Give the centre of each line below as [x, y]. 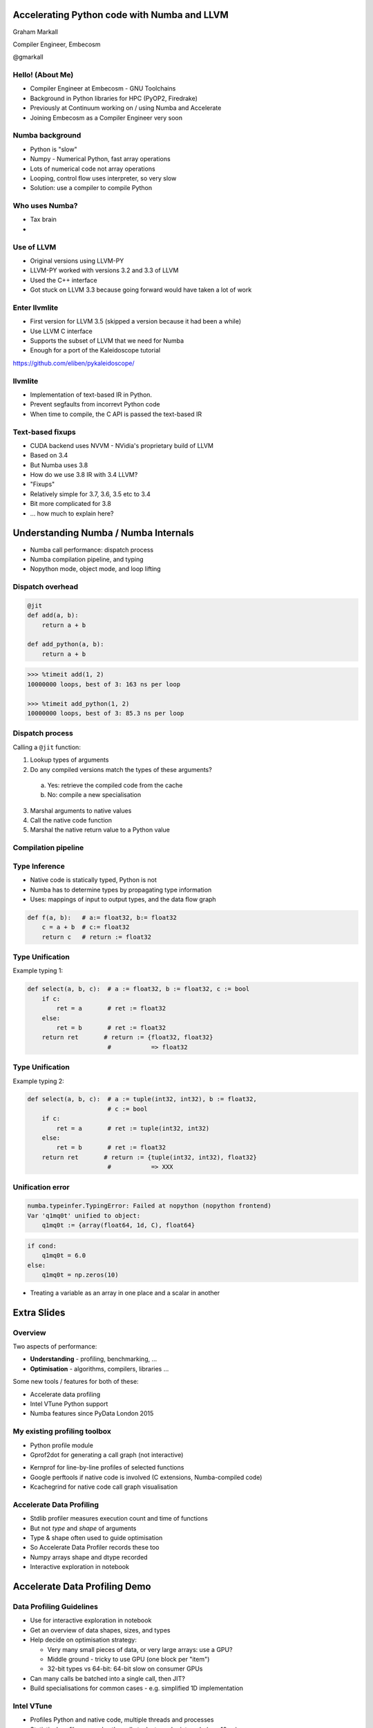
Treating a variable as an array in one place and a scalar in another [125, 1293]
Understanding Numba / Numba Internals [104, 533]
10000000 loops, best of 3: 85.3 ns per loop [106, 713]
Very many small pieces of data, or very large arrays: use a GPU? [140, 1649]
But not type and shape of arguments [83, 1528]
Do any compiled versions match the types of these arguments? [121, 769]
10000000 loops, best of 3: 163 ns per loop [104, 684]
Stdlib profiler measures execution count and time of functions [119, 1519]
